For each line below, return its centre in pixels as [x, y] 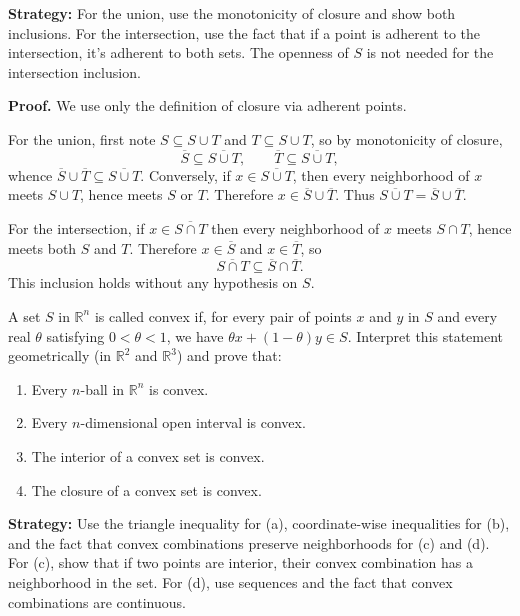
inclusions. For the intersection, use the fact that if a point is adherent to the [244, 32]
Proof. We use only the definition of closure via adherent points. [207, 105]
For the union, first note [82, 138]
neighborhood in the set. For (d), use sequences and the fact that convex [230, 581]
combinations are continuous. [97, 601]
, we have [195, 335]
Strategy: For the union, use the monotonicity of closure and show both [232, 13]
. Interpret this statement [425, 335]
